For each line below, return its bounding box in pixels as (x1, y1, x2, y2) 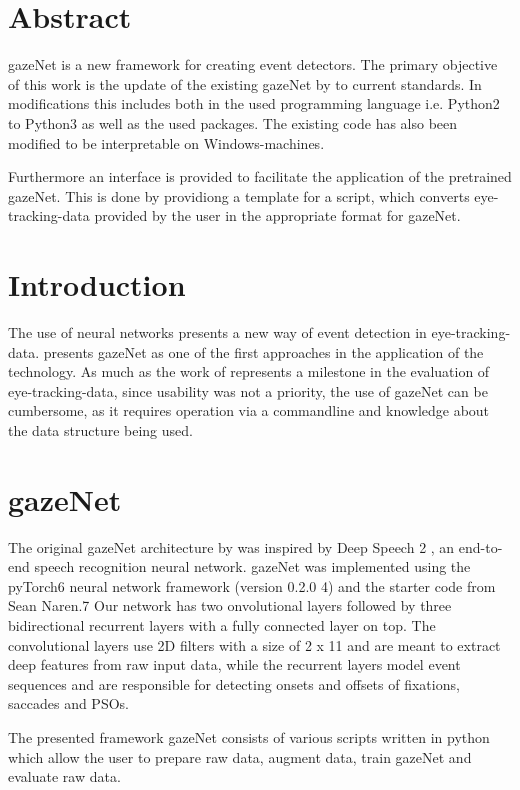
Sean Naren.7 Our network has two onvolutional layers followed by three (8, 595, 452, 616)
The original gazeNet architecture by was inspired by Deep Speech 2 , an (8, 536, 455, 557)
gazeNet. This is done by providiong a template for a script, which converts (8, 185, 470, 206)
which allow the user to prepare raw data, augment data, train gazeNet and (8, 746, 472, 767)
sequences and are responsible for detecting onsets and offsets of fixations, (8, 673, 460, 694)
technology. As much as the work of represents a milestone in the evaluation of (8, 361, 490, 382)
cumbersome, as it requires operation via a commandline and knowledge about (8, 400, 490, 421)
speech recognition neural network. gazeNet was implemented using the (34, 556, 471, 577)
